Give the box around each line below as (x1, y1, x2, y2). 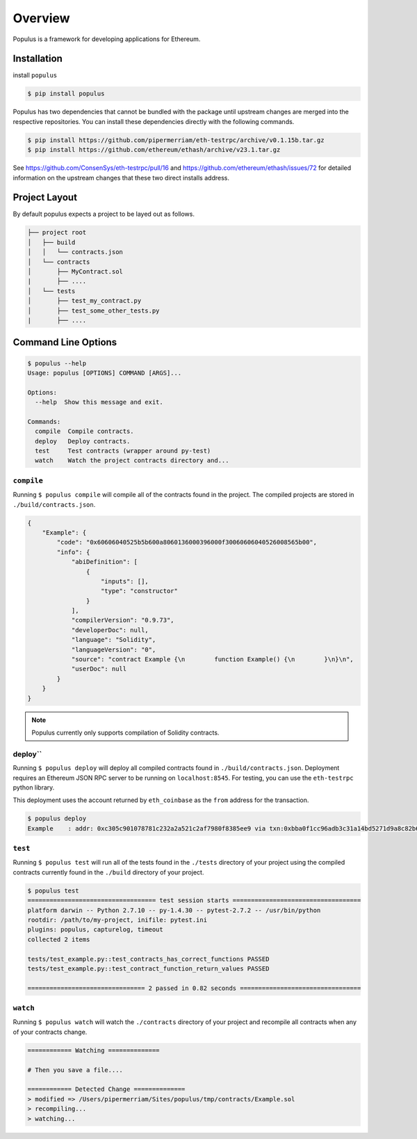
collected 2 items (27, 935, 90, 943)
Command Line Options (13, 336, 117, 348)
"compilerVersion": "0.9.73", (71, 616, 174, 625)
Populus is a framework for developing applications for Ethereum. (13, 35, 201, 43)
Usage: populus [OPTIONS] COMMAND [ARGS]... (27, 369, 182, 377)
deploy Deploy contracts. (35, 437, 131, 445)
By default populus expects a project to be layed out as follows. (13, 210, 195, 219)
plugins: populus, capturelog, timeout (27, 926, 163, 934)
